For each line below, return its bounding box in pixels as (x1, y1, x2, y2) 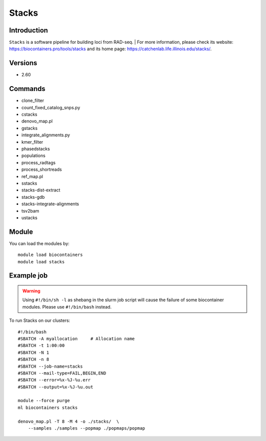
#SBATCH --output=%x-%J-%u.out (18, 384, 94, 390)
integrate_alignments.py (21, 132, 70, 138)
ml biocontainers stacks (18, 405, 78, 410)
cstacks (21, 111, 37, 118)
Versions (9, 59, 37, 67)
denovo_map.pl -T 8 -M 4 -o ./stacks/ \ (18, 418, 119, 424)
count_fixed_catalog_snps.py (21, 104, 81, 110)
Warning (22, 288, 40, 294)
